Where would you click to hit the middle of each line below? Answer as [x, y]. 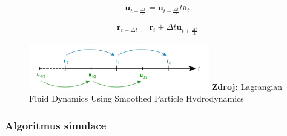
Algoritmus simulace [56, 125]
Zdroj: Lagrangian [247, 86]
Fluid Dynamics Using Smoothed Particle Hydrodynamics [137, 98]
